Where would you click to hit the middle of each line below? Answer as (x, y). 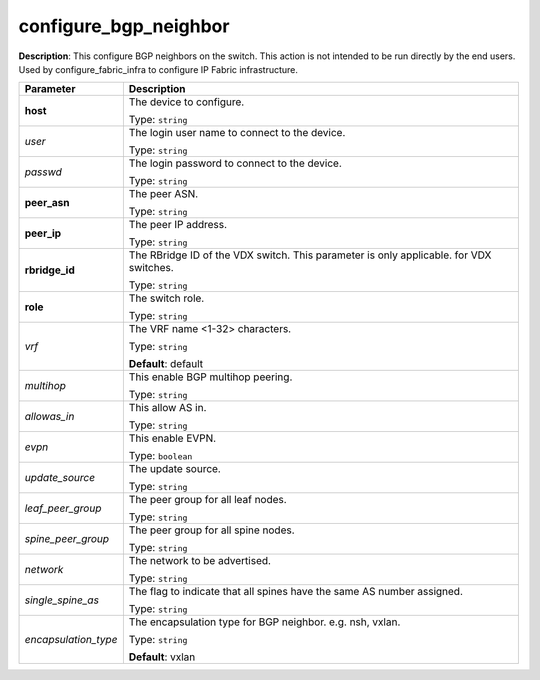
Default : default (166, 364)
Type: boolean (160, 456)
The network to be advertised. (200, 561)
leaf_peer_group (63, 508)
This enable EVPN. (172, 438)
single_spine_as (62, 600)
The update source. (175, 469)
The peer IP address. (178, 225)
